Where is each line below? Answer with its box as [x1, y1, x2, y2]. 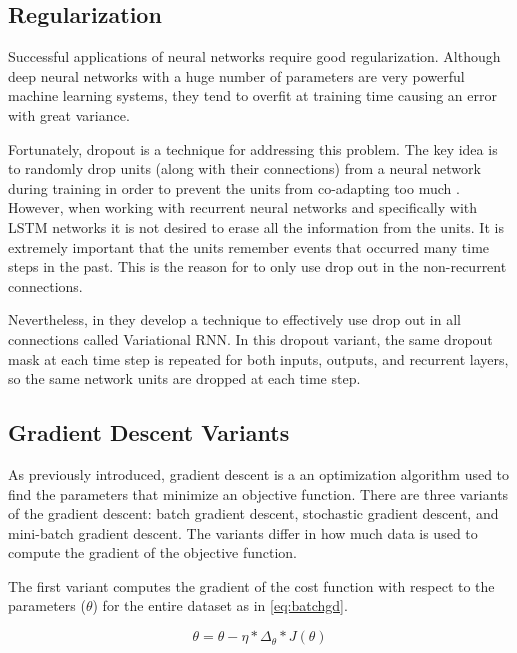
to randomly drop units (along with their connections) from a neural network [8, 158, 481, 179]
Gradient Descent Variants [8, 417, 290, 448]
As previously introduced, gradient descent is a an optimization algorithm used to [8, 463, 510, 484]
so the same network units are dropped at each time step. [8, 368, 361, 389]
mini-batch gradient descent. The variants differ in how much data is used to [8, 522, 478, 543]
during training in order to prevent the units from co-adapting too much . [8, 177, 460, 198]
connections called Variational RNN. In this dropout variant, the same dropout [8, 328, 493, 349]
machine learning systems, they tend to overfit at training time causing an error [8, 85, 497, 106]
